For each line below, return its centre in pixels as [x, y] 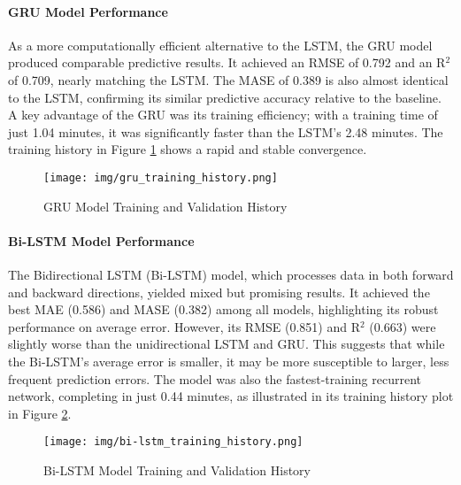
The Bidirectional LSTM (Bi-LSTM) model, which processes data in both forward [231, 274]
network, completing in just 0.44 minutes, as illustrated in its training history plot [231, 396]
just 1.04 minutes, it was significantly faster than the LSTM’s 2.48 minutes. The [226, 131]
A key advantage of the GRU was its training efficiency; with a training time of [223, 115]
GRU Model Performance [88, 11]
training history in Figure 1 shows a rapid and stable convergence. [188, 149]
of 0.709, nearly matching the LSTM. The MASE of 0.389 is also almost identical [228, 79]
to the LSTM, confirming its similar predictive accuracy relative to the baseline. [225, 97]
